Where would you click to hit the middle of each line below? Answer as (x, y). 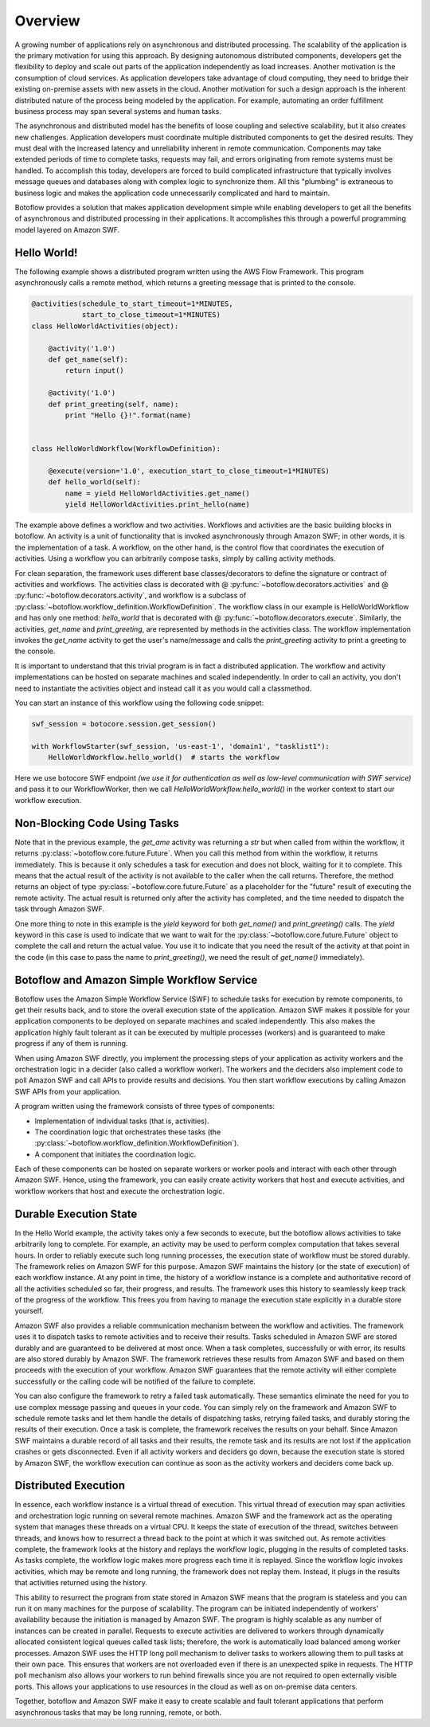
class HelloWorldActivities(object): (105, 326)
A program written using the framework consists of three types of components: (145, 1106)
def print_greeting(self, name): (113, 404)
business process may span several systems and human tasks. (118, 111)
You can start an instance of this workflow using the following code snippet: (139, 703)
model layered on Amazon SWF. (67, 229)
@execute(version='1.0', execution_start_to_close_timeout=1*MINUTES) (189, 471)
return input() (95, 371)
